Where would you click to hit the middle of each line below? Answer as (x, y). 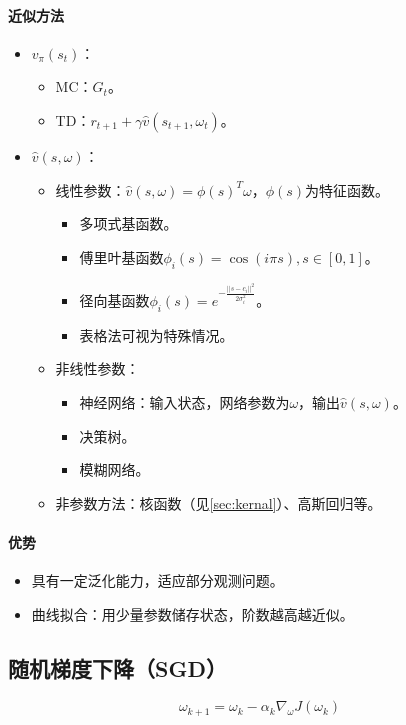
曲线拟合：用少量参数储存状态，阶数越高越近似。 (192, 613)
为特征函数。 (347, 189)
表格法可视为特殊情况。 (156, 334)
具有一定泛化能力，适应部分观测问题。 (157, 580)
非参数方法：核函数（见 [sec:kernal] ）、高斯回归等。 (218, 502)
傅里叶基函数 (121, 256)
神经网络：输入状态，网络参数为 (184, 401)
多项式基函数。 (128, 223)
